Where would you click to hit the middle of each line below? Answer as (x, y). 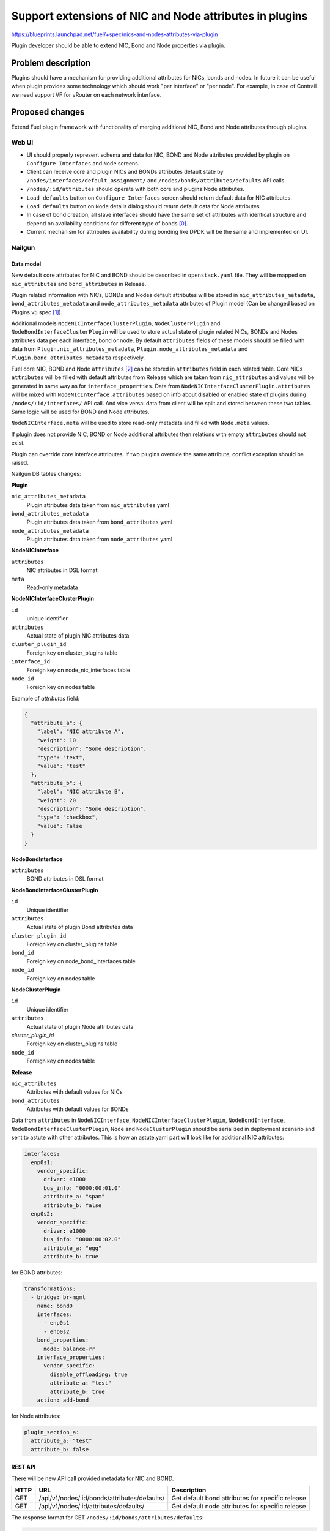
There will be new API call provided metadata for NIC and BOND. (93, 1478)
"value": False (60, 826)
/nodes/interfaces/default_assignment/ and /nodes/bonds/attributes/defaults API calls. (156, 180)
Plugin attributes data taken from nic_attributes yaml (98, 505)
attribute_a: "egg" (73, 1248)
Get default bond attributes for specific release (239, 1499)
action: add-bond (63, 1400)
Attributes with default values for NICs (75, 1092)
